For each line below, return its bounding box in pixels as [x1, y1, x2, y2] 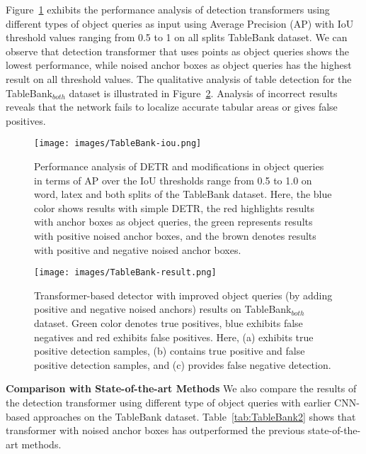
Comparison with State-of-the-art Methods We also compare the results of [6, 381, 357, 396]
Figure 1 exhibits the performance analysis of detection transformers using [6, 2, 330, 16]
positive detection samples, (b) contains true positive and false [34, 343, 305, 358]
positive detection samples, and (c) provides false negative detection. [34, 357, 331, 372]
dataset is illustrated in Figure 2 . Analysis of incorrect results [69, 85, 338, 100]
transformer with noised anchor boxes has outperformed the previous [6, 423, 305, 438]
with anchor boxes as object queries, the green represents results [34, 214, 313, 229]
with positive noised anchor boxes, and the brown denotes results [34, 228, 316, 243]
